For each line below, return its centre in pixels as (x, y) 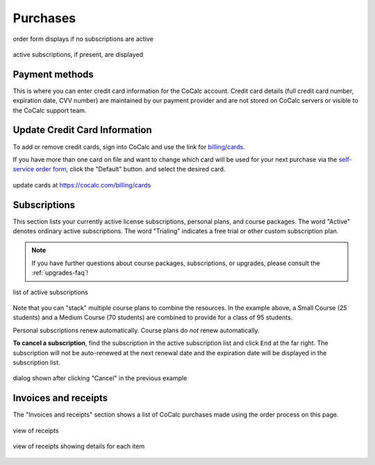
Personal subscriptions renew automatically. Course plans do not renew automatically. (136, 330)
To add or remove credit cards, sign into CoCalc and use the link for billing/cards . (129, 146)
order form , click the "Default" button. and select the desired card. (131, 169)
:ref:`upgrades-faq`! (60, 273)
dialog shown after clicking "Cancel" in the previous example (100, 378)
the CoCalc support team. (50, 110)
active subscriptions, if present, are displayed (78, 54)
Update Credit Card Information (82, 130)
